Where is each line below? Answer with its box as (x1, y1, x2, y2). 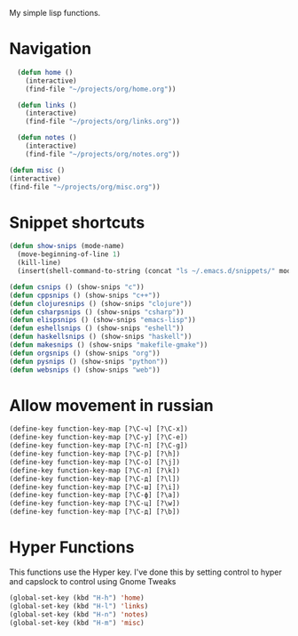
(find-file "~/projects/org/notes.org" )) (25, 149, 180, 158)
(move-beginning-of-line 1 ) (17, 250, 122, 259)
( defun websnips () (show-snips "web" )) (9, 365, 161, 374)
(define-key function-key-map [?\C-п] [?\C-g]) (9, 441, 189, 450)
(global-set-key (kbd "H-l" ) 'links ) (9, 601, 149, 610)
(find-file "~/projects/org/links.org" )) (25, 117, 180, 126)
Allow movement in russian (9, 395, 215, 415)
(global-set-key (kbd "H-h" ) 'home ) (9, 593, 145, 602)
